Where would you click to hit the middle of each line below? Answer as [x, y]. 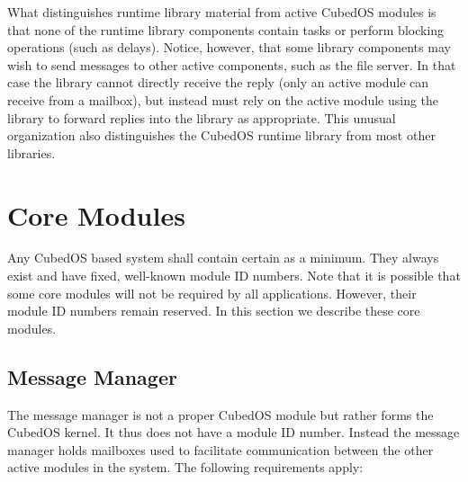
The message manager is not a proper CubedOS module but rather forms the [220, 414]
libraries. [31, 152]
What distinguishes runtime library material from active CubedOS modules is [222, 12]
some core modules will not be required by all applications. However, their [212, 293]
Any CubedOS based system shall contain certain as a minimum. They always [223, 258]
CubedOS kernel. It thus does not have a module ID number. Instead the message [234, 432]
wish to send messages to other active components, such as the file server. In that [232, 64]
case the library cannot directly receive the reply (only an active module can [218, 82]
